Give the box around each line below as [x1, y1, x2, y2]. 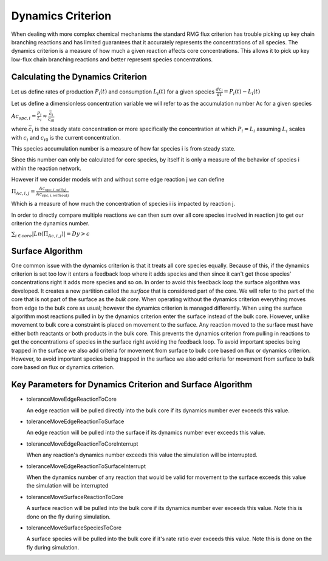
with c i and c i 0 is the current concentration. [11, 134, 121, 143]
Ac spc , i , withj [39, 186, 66, 192]
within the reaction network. [11, 165, 82, 172]
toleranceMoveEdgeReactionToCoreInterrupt [26, 440, 138, 447]
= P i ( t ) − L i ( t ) [224, 88, 261, 97]
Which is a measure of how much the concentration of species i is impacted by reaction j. [11, 200, 236, 208]
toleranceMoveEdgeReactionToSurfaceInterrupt [26, 462, 146, 470]
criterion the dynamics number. [11, 220, 90, 227]
